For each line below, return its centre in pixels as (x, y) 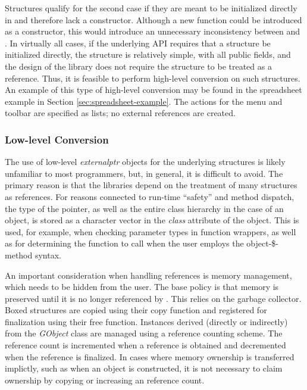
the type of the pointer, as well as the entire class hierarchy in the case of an (144, 208)
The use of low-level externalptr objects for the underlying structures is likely (145, 162)
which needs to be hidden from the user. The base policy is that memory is (142, 287)
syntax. (48, 255)
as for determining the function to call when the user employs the (124, 243)
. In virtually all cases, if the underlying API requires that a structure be (138, 43)
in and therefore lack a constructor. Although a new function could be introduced (153, 19)
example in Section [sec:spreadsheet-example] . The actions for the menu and (144, 101)
